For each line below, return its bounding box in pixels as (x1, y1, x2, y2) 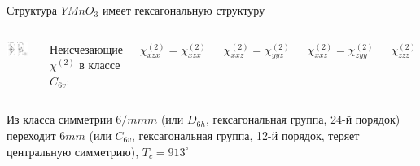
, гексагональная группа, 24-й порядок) (205, 111, 400, 128)
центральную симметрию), (7, 142, 139, 159)
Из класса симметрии (7, 111, 112, 128)
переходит (7, 126, 56, 143)
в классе (79, 56, 120, 73)
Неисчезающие (50, 40, 123, 57)
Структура (7, 2, 58, 18)
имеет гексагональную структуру (102, 2, 265, 18)
